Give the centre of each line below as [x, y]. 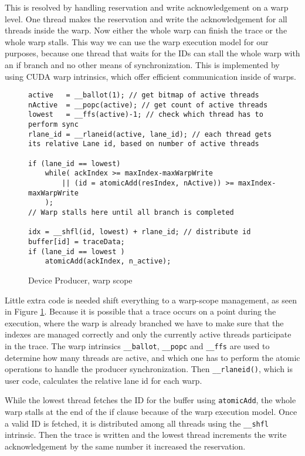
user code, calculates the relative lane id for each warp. [104, 380]
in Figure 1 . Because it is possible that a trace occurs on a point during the [140, 311]
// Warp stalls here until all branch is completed [131, 213]
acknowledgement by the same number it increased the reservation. [125, 446]
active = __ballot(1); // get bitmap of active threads [144, 95]
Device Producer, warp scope [80, 280]
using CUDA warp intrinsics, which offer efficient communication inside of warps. [150, 76]
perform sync [53, 125]
